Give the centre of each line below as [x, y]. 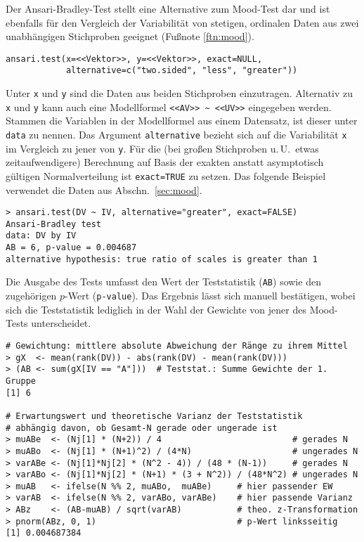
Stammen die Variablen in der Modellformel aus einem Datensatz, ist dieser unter [182, 121]
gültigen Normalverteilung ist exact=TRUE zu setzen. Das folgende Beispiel [166, 175]
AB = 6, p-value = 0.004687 [71, 248]
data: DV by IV [41, 236]
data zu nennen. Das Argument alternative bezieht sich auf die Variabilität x [176, 134]
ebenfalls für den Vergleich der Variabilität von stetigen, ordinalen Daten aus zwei [182, 22]
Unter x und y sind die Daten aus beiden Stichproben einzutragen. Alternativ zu [180, 93]
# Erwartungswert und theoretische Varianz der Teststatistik [154, 416]
